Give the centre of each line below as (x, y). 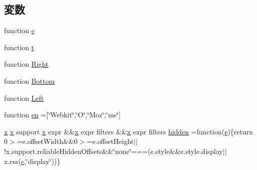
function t (19, 47)
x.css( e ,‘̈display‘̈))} (32, 161)
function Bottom (29, 80)
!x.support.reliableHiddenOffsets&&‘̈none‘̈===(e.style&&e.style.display (113, 151)
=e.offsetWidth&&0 (47, 141)
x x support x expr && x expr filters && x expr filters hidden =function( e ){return (128, 131)
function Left (24, 98)
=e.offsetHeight (110, 141)
